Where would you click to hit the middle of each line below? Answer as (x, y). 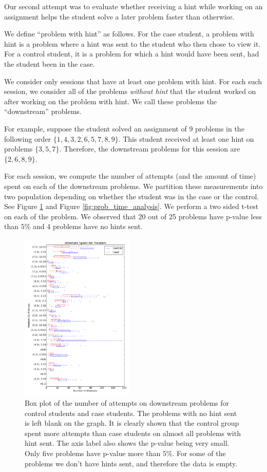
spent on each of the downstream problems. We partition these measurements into (133, 186)
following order (28, 138)
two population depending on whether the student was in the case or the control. (132, 196)
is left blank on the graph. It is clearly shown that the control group (132, 423)
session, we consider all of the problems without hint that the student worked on (130, 91)
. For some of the (199, 453)
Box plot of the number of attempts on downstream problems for (127, 403)
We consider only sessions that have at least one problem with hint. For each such (133, 81)
